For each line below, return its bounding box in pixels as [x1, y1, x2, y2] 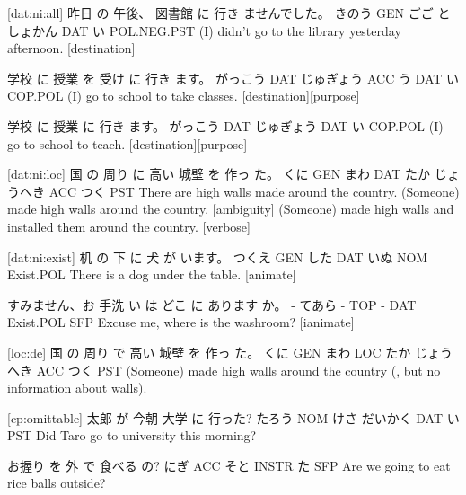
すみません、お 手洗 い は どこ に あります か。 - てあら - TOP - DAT [7, 295, 417, 314]
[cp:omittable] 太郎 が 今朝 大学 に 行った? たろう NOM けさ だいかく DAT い [7, 408, 460, 427]
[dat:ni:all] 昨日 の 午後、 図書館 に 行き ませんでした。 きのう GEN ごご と [7, 4, 451, 22]
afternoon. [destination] [7, 39, 136, 57]
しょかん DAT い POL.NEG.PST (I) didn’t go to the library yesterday [7, 21, 401, 40]
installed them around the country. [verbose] [7, 217, 251, 235]
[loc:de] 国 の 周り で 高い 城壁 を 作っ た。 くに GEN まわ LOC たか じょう [7, 342, 453, 361]
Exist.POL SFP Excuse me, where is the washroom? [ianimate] [7, 313, 355, 331]
